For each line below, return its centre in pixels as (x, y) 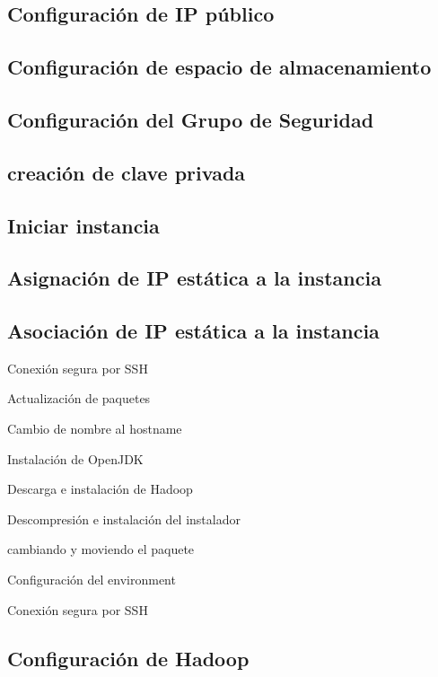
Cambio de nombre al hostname (95, 429)
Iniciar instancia (83, 225)
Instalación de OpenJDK (75, 458)
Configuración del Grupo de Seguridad (191, 119)
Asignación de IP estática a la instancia (194, 278)
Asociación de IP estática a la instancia (193, 331)
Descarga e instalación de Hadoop (100, 489)
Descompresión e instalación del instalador (124, 519)
